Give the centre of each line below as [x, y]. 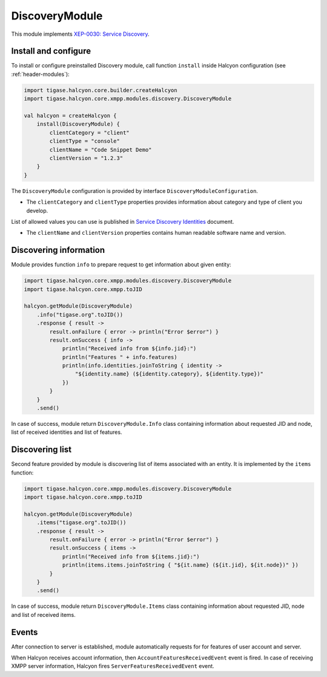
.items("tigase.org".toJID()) [81, 523]
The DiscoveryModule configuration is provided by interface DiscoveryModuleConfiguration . [135, 190]
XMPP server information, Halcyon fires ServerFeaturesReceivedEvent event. [113, 666]
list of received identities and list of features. [67, 432]
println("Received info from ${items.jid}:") [131, 556]
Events [25, 632]
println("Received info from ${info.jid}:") [129, 349]
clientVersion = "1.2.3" [86, 158]
